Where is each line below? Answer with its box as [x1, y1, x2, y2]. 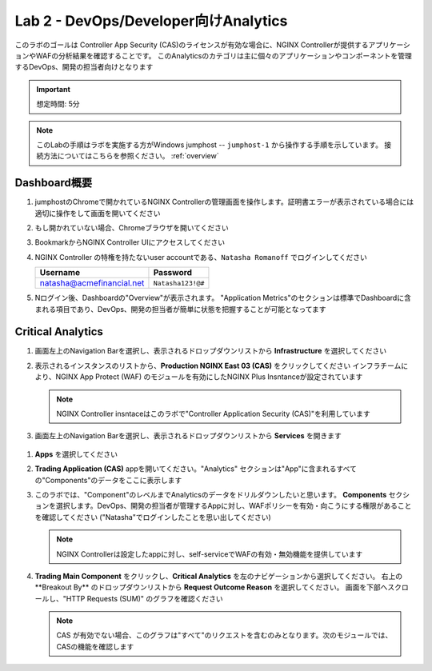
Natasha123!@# [153, 278, 205, 287]
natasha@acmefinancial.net [39, 278, 145, 289]
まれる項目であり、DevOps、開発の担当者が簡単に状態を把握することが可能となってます [34, 304, 327, 314]
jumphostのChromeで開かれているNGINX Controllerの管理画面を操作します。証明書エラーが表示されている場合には [34, 197, 414, 207]
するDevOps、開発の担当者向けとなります [14, 62, 154, 72]
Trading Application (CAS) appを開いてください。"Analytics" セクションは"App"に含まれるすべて [34, 464, 358, 473]
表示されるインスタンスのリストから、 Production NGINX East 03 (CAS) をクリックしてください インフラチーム [34, 361, 402, 370]
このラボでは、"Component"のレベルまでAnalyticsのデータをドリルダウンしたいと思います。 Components [34, 489, 387, 499]
